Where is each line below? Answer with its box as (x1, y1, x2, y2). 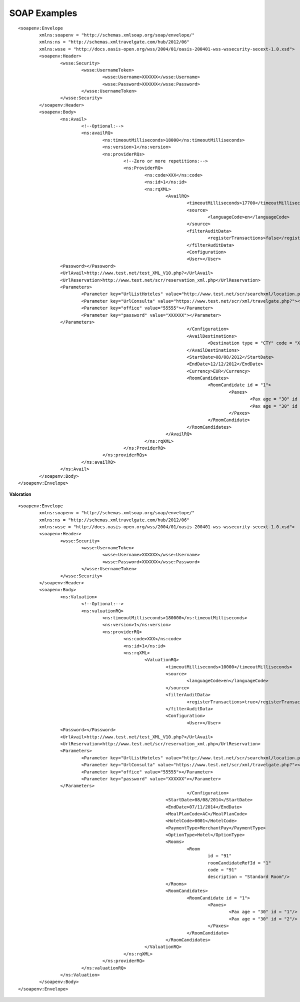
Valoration (9, 491, 31, 497)
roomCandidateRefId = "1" (207, 860, 271, 865)
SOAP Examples (9, 8, 77, 19)
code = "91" (207, 867, 237, 873)
